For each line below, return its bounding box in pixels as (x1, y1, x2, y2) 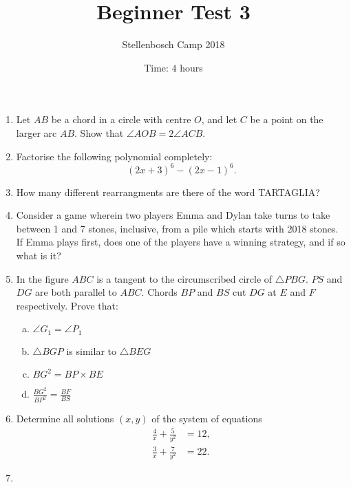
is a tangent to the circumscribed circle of (96, 271, 273, 285)
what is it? (16, 248, 61, 262)
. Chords (141, 285, 178, 299)
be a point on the (250, 112, 323, 127)
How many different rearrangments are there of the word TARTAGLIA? (16, 184, 320, 199)
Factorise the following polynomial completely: (16, 149, 213, 163)
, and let (201, 112, 237, 127)
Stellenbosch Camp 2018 (122, 37, 225, 52)
